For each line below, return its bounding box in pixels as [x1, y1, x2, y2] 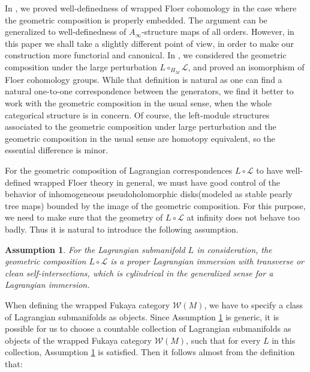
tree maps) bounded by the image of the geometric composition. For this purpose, [5, 199, 306, 212]
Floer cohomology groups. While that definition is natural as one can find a [5, 73, 282, 85]
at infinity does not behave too [186, 211, 300, 224]
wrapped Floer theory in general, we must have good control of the [34, 175, 280, 188]
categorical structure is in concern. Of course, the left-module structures [5, 108, 270, 121]
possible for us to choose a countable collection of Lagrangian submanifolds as [5, 322, 291, 335]
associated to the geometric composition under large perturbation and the [5, 120, 276, 133]
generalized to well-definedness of [5, 25, 127, 38]
